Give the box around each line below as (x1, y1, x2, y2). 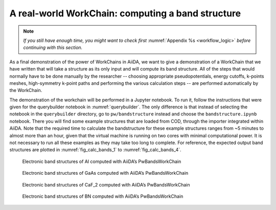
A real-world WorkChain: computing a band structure (9, 8, 241, 19)
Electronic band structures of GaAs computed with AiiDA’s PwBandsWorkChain (22, 170, 189, 176)
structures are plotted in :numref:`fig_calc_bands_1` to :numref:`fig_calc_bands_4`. (9, 147, 181, 153)
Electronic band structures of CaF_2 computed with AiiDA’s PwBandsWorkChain (22, 181, 190, 188)
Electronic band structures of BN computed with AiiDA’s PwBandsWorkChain (22, 193, 183, 199)
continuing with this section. (23, 44, 83, 51)
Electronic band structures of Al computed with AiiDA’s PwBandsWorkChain (22, 158, 181, 165)
